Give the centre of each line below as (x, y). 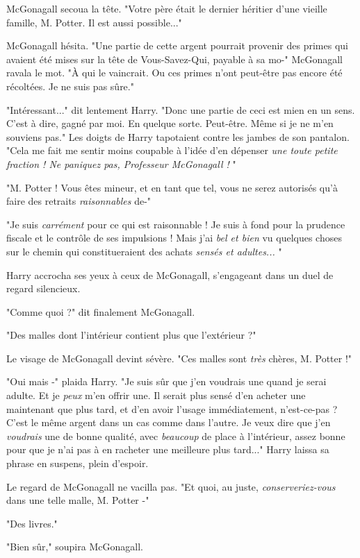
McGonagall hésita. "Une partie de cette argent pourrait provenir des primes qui (177, 45)
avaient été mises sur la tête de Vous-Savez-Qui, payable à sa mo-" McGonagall (175, 59)
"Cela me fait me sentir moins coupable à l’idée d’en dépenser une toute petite (172, 150)
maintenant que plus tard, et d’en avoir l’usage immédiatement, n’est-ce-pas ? (172, 408)
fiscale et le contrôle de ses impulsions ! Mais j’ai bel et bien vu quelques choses (174, 238)
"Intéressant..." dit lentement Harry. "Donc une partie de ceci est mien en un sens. (181, 109)
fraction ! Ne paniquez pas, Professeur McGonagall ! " (121, 163)
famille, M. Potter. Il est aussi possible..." (94, 22)
